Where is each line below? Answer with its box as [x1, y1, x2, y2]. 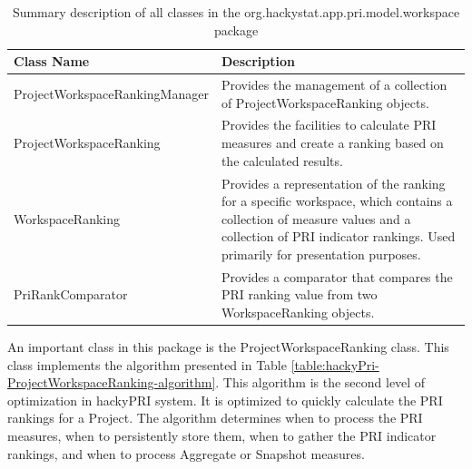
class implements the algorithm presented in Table [7, 355, 287, 374]
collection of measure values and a [221, 209, 411, 228]
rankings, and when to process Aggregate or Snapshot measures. [7, 444, 365, 463]
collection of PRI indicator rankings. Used [221, 227, 456, 246]
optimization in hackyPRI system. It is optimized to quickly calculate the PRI [7, 390, 443, 409]
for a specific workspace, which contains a [221, 191, 453, 210]
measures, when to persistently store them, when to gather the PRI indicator [7, 425, 437, 445]
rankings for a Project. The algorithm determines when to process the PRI [7, 408, 423, 427]
